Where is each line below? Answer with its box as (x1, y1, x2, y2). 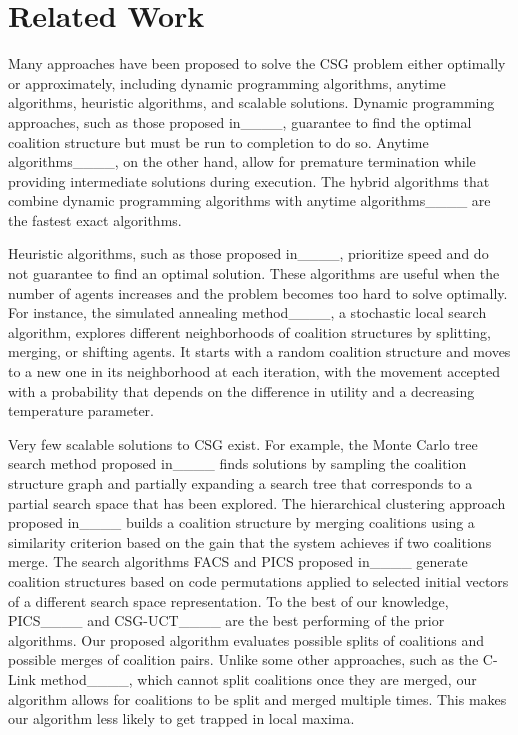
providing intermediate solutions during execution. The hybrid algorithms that (8, 170, 490, 191)
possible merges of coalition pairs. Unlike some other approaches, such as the (8, 649, 479, 670)
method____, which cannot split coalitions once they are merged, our (40, 668, 477, 689)
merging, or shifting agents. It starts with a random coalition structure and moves (8, 341, 511, 362)
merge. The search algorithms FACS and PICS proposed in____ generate (8, 551, 468, 572)
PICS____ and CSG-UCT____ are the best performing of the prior (8, 610, 445, 631)
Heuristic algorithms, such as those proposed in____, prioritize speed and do (8, 243, 489, 264)
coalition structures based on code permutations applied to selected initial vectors (8, 570, 509, 591)
